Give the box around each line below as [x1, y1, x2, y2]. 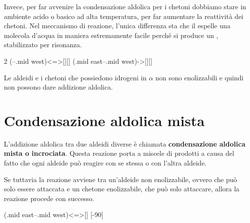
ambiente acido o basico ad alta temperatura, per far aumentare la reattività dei [4, 11, 244, 21]
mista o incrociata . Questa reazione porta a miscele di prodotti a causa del [4, 148, 234, 158]
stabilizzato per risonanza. [4, 39, 82, 50]
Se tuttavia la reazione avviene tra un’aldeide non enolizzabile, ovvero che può [4, 174, 237, 184]
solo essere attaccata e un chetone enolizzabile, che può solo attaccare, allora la [4, 184, 240, 194]
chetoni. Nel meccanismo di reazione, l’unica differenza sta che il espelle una [4, 20, 231, 31]
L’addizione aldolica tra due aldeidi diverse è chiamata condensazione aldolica [4, 138, 246, 149]
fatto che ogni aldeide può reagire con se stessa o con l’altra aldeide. [4, 158, 207, 168]
